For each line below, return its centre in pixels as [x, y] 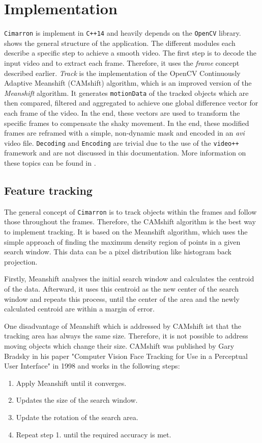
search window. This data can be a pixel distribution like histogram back [118, 252]
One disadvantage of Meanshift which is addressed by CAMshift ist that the [123, 325]
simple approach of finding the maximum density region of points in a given [122, 241]
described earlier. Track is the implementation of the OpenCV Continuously [122, 73]
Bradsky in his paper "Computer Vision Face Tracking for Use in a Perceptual [126, 356]
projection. [21, 261]
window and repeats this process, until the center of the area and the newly [122, 298]
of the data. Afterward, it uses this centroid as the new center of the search [121, 289]
